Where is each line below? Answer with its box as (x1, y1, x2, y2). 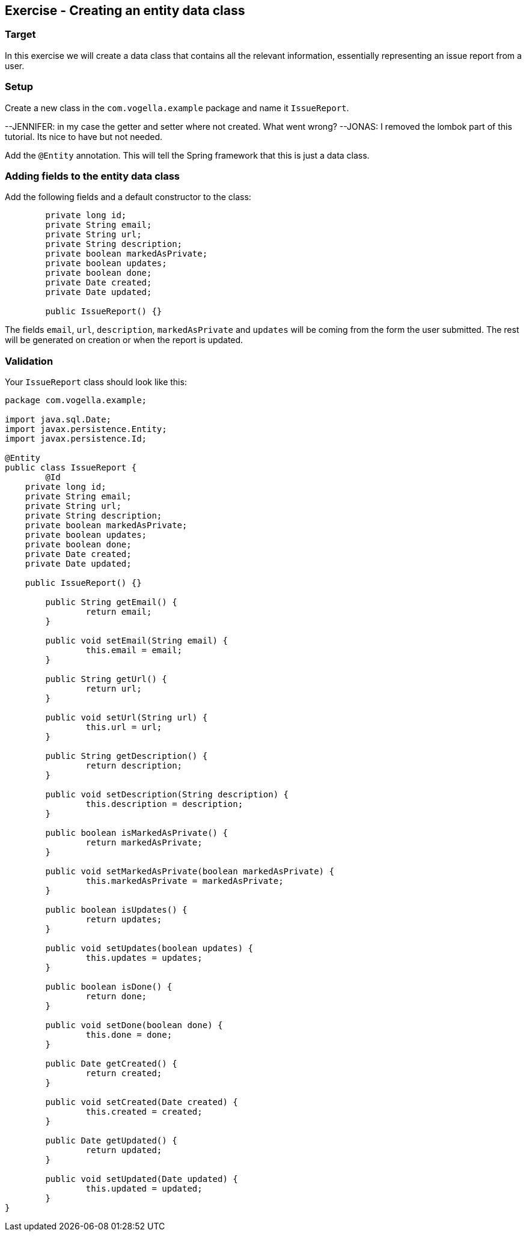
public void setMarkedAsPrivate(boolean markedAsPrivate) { (45, 866, 334, 877)
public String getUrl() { (45, 674, 167, 684)
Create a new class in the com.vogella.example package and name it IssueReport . (5, 102, 349, 113)
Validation (5, 355, 54, 367)
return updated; (85, 1145, 162, 1155)
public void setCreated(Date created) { (45, 1097, 238, 1107)
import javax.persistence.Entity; (5, 424, 167, 434)
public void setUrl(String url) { (45, 713, 208, 723)
